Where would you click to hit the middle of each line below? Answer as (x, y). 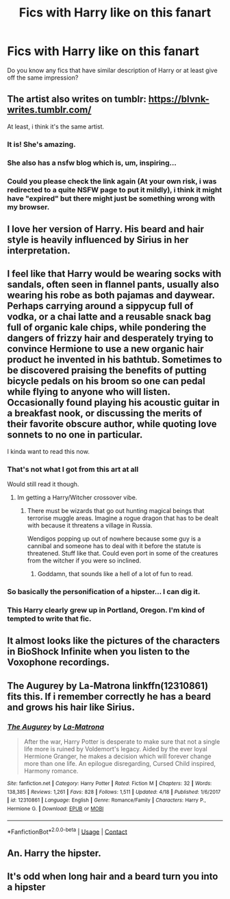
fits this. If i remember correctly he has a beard (109, 696)
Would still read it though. (43, 484)
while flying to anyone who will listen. (89, 392)
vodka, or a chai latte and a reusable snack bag (109, 317)
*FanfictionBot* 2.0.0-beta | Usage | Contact (67, 831)
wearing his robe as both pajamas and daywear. (111, 296)
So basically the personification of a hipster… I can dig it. (104, 591)
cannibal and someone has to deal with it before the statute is (114, 546)
